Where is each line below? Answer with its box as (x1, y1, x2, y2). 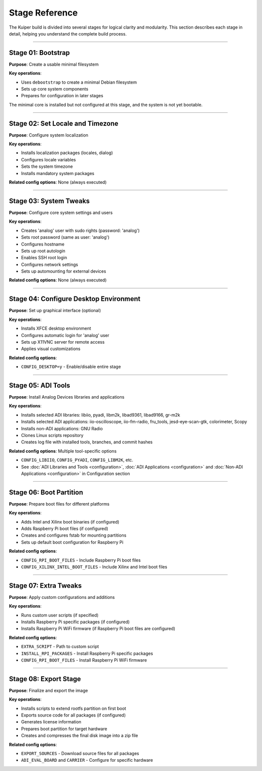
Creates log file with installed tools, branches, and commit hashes (21, 439, 153, 445)
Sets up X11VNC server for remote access (21, 339, 105, 345)
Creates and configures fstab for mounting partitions (21, 532, 127, 538)
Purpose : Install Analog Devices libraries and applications (9, 394, 125, 400)
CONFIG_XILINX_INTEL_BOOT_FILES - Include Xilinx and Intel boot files (21, 564, 167, 570)
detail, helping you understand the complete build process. (9, 31, 127, 36)
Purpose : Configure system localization (9, 132, 88, 138)
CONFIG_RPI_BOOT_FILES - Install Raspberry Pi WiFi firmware (21, 657, 147, 663)
